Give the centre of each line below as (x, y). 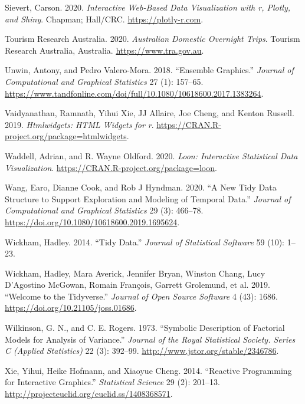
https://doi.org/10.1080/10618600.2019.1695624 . (92, 221)
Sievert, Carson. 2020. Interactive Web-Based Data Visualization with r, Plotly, (148, 7)
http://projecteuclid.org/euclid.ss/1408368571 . (89, 394)
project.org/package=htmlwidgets (66, 136)
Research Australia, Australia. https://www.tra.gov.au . (104, 50)
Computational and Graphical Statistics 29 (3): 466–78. (104, 210)
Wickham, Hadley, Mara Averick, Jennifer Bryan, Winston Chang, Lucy (135, 273)
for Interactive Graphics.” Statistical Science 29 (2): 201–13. (112, 382)
